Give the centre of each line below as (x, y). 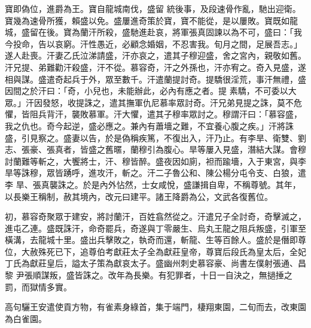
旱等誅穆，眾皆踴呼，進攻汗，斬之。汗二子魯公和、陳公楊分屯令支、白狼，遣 (155, 173)
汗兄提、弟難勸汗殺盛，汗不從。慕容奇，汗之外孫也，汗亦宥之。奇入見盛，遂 (155, 67)
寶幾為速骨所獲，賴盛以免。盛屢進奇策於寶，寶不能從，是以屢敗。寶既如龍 (151, 20)
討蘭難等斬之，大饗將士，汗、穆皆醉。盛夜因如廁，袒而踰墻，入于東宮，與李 (155, 161)
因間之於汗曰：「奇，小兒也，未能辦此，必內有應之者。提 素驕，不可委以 (147, 91)
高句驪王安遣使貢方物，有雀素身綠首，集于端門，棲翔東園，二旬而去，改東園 (155, 307)
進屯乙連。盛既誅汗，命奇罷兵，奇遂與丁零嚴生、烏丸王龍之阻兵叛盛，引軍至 (155, 228)
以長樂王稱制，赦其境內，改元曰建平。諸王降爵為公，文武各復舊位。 (139, 196)
